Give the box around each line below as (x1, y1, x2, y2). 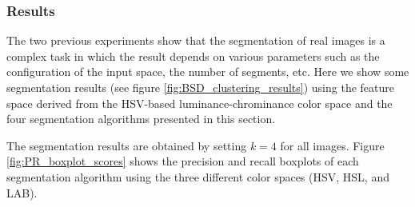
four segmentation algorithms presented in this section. (6, 110, 276, 127)
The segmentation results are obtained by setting (6, 137, 247, 153)
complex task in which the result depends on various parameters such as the (6, 47, 380, 64)
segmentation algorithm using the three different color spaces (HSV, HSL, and (6, 168, 389, 185)
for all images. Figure (280, 137, 385, 153)
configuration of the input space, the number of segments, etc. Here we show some (6, 63, 409, 80)
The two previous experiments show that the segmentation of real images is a (6, 32, 385, 49)
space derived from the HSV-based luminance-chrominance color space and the (6, 94, 393, 111)
